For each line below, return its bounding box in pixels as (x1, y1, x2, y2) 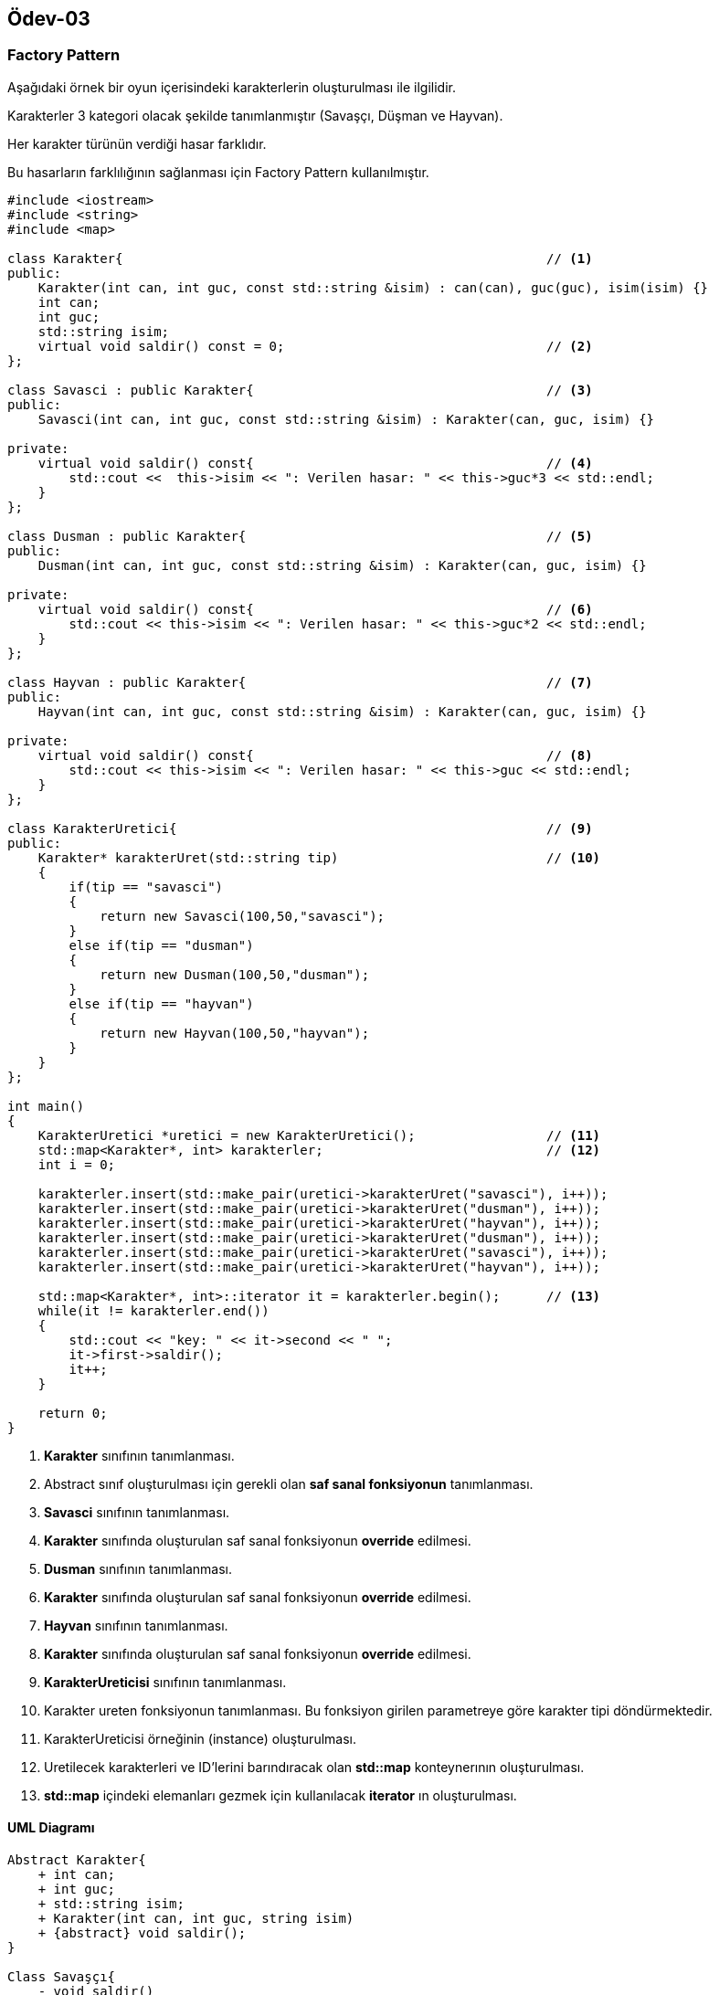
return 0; (37, 1405, 108, 1420)
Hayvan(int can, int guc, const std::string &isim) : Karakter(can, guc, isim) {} (37, 703, 647, 719)
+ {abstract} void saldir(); (37, 1926, 247, 1941)
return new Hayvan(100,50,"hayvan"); (100, 1025, 370, 1040)
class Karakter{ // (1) (7, 250, 593, 266)
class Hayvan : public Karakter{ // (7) (7, 674, 593, 690)
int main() (7, 1098, 85, 1114)
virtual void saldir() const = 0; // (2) (37, 338, 593, 354)
